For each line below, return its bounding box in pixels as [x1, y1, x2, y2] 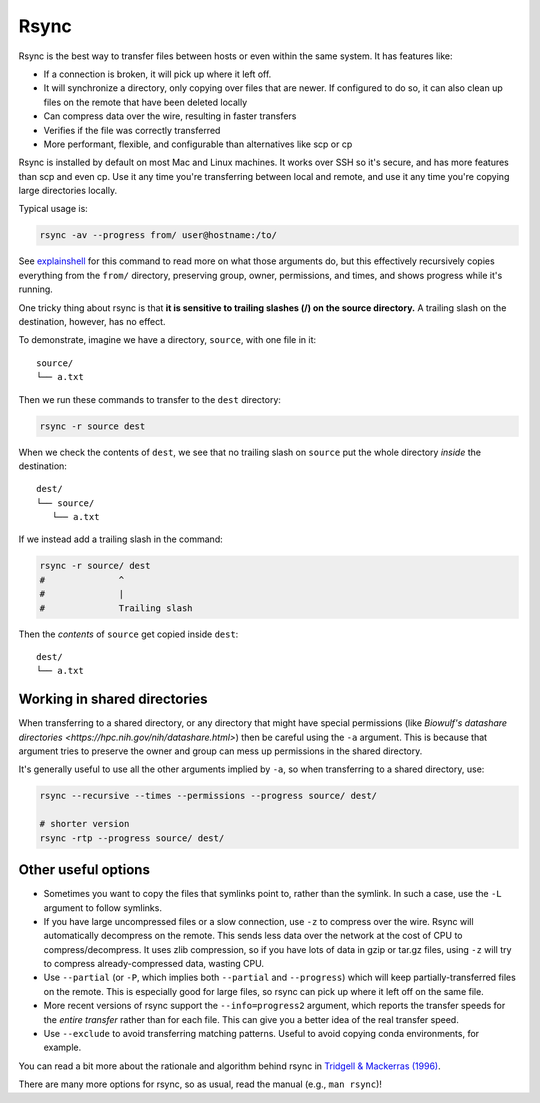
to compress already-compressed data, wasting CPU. [43, 958, 265, 970]
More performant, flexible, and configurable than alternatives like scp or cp [43, 138, 353, 150]
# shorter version [39, 818, 130, 830]
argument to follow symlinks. [43, 901, 162, 914]
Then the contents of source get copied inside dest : [18, 628, 239, 640]
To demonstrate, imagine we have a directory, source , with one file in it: [18, 334, 317, 346]
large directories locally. [18, 185, 118, 197]
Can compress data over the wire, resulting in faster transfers [43, 110, 297, 122]
